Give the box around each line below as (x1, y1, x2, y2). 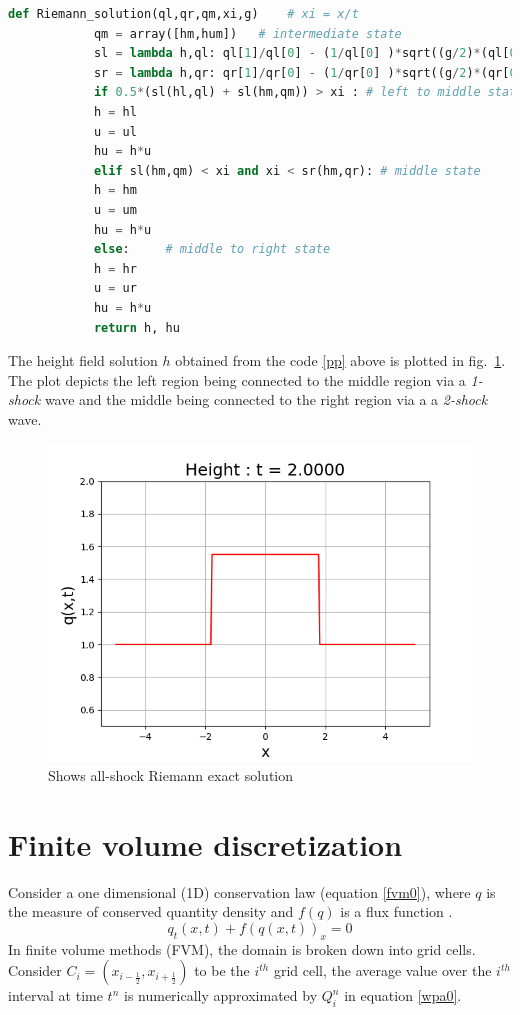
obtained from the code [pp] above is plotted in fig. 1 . (175, 350, 506, 371)
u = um (93, 202, 137, 217)
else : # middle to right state (93, 242, 331, 257)
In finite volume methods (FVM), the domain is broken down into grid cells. (8, 938, 476, 959)
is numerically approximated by (123, 985, 318, 1006)
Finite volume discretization (8, 823, 403, 864)
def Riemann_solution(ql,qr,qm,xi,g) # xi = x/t (8, 7, 359, 21)
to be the (194, 960, 250, 981)
